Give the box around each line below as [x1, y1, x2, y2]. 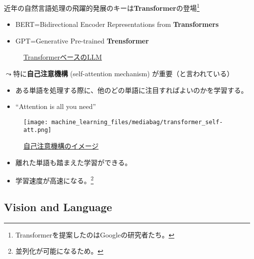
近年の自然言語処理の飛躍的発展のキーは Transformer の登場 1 [4, 1, 200, 13]
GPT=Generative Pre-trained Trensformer [15, 35, 149, 45]
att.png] [23, 127, 52, 134]
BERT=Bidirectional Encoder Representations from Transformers [15, 19, 219, 29]
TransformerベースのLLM [23, 52, 102, 62]
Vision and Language [4, 199, 112, 214]
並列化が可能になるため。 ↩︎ [15, 246, 104, 256]
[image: [23, 118, 48, 126]
